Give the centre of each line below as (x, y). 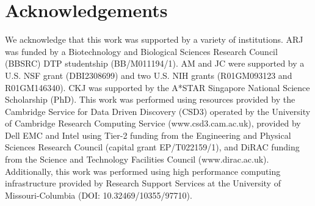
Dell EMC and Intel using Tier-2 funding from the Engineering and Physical (148, 135)
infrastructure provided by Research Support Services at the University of (143, 183)
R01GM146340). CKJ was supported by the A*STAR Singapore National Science (157, 87)
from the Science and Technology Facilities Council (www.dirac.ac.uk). (137, 159)
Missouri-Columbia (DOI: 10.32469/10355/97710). (99, 195)
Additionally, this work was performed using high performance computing (143, 171)
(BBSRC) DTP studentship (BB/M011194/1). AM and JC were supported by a (155, 63)
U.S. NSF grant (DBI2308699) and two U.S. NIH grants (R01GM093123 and (149, 75)
